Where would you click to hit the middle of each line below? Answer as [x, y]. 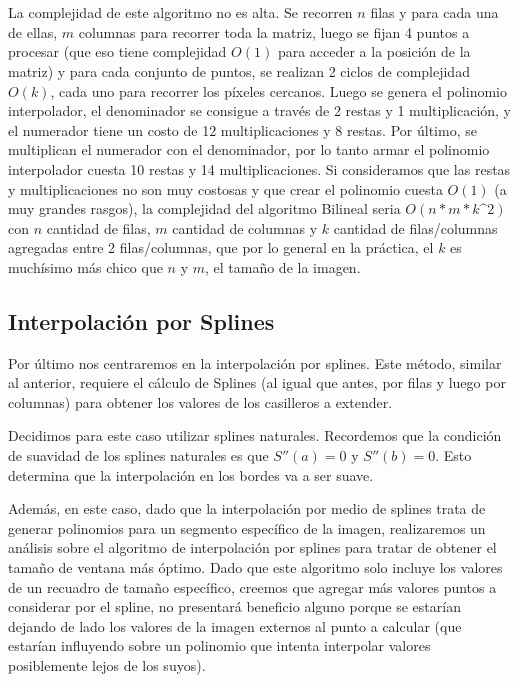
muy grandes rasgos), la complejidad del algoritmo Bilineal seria [204, 208]
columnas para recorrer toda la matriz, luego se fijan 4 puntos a [274, 31]
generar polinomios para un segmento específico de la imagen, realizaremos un [247, 527]
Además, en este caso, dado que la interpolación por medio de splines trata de [247, 508]
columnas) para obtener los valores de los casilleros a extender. [200, 401]
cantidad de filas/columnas [415, 227]
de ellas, [33, 31]
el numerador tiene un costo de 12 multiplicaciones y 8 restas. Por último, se [242, 129]
